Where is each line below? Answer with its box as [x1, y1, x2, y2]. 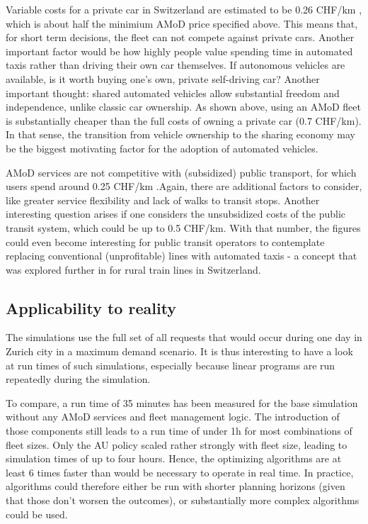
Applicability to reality [6, 296, 177, 318]
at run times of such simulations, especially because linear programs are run [6, 357, 335, 372]
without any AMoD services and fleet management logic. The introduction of [6, 409, 340, 424]
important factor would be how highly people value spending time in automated [6, 43, 353, 58]
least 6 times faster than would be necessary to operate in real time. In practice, [6, 464, 354, 479]
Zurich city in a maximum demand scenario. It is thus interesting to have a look [6, 344, 353, 359]
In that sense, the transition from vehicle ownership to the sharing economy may [6, 127, 356, 142]
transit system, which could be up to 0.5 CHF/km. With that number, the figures [6, 220, 361, 235]
